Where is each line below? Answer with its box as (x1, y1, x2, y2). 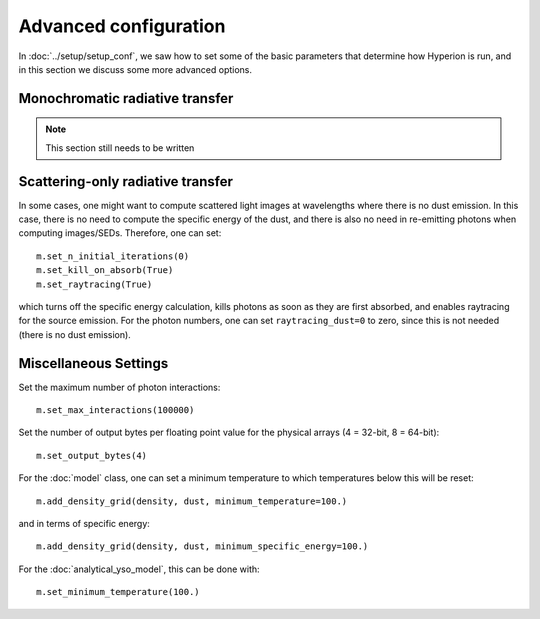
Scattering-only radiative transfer (18, 173, 234, 190)
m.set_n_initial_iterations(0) (36, 250, 190, 262)
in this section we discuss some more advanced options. (18, 63, 253, 75)
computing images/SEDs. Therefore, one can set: (18, 227, 222, 239)
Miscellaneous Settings (18, 355, 169, 372)
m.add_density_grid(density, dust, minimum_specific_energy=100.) (36, 541, 369, 552)
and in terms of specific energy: (18, 518, 150, 530)
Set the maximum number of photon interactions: (18, 381, 221, 393)
